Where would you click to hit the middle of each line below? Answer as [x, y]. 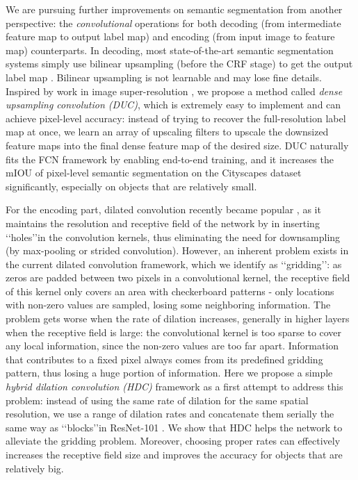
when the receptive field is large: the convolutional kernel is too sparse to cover [174, 332]
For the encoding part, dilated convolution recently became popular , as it [163, 209]
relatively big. [35, 468]
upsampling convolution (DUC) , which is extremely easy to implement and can [173, 105]
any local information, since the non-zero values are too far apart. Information [172, 346]
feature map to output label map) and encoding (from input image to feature [170, 36]
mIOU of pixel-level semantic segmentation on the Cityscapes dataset [154, 173]
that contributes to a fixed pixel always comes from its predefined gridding [164, 359]
